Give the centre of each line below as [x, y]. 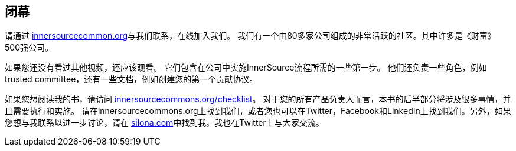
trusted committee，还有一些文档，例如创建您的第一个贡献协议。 [131, 79]
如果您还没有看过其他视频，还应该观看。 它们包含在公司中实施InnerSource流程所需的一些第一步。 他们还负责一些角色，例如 [246, 68]
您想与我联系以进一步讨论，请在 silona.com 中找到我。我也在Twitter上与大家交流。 [164, 123]
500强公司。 [29, 48]
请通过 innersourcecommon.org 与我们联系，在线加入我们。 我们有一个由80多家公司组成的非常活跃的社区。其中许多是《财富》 [250, 36]
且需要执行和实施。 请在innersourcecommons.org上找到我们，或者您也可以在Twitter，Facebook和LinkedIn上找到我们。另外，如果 [258, 111]
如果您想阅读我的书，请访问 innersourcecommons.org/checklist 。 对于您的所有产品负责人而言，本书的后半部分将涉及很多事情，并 [258, 99]
